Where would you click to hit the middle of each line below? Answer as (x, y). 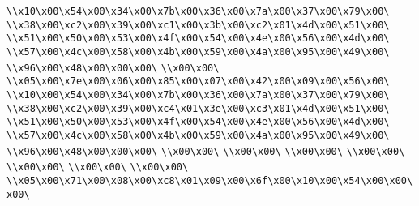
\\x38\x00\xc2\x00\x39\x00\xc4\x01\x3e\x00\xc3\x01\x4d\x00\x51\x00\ (198, 108)
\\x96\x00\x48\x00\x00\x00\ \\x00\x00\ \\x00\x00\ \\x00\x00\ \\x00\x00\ (206, 151)
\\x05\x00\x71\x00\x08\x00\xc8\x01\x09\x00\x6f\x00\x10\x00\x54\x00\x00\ (210, 180)
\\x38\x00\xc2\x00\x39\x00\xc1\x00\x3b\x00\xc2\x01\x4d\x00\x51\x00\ (198, 25)
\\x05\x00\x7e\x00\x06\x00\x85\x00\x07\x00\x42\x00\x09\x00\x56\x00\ (198, 82)
